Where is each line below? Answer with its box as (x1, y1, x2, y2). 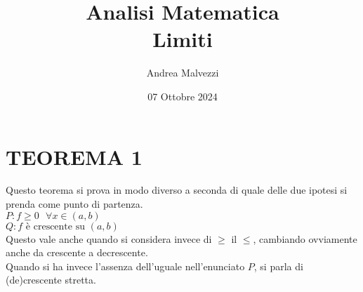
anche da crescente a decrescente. (6, 245, 148, 260)
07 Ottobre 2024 (147, 88, 218, 103)
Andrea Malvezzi (146, 65, 219, 80)
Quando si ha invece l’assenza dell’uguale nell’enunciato (6, 258, 245, 273)
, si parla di (253, 258, 303, 273)
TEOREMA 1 (6, 142, 143, 171)
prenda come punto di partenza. (6, 197, 143, 211)
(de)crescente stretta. (6, 272, 96, 287)
